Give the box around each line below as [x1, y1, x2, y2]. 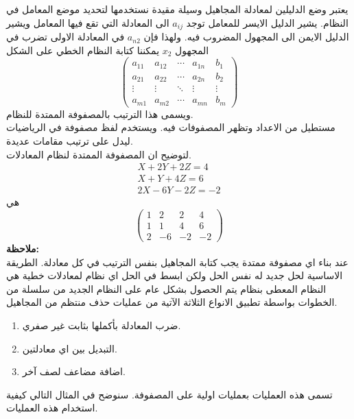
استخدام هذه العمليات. [6, 400, 98, 415]
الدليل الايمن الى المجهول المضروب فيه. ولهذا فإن [143, 29, 349, 44]
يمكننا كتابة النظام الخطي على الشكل [6, 43, 160, 57]
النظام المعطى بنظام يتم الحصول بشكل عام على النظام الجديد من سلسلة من [6, 281, 327, 296]
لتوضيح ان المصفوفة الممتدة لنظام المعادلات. [6, 147, 191, 161]
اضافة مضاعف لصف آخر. [22, 364, 126, 379]
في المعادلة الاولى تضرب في [6, 29, 125, 44]
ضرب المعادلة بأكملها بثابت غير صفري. [22, 318, 181, 332]
